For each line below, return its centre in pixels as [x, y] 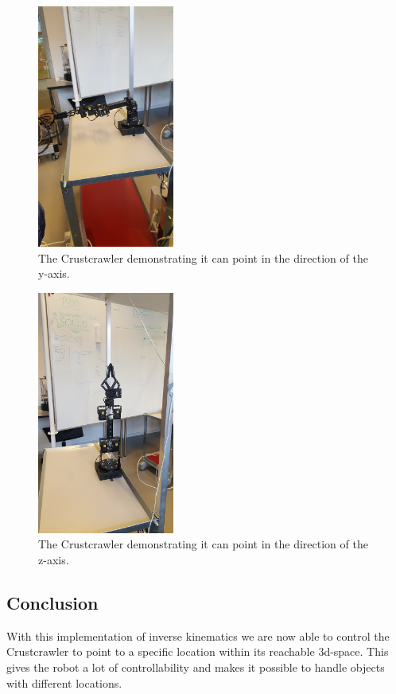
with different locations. [64, 682]
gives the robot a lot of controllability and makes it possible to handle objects [196, 667]
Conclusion [52, 602]
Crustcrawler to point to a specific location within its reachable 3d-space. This [198, 651]
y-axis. [54, 273]
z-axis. [54, 559]
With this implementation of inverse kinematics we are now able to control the [198, 636]
